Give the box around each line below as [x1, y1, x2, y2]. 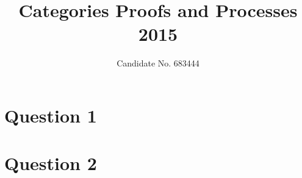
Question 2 [4, 151, 97, 176]
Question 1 [4, 102, 97, 127]
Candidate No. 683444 [117, 57, 200, 69]
